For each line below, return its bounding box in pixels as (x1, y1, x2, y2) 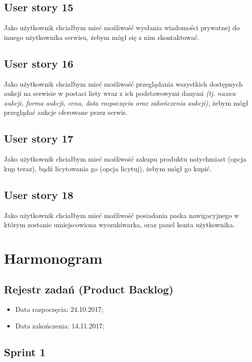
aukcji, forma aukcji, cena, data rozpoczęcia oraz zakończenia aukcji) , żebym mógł (4, 97, 249, 108)
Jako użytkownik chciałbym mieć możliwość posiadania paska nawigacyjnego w (4, 210, 239, 220)
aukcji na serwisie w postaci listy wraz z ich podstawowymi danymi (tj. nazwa (4, 88, 236, 98)
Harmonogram (4, 248, 102, 268)
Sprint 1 (4, 344, 46, 359)
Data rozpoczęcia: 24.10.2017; (15, 304, 103, 314)
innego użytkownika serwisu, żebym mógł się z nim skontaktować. (4, 32, 200, 42)
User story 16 (4, 55, 74, 71)
